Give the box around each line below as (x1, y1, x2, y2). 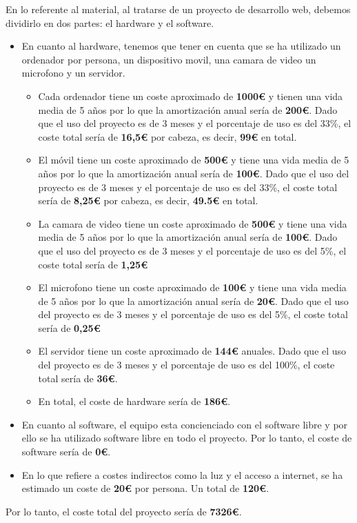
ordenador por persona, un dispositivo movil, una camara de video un (21, 52, 316, 66)
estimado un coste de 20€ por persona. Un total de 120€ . (21, 481, 269, 495)
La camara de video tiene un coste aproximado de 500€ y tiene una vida (38, 216, 347, 230)
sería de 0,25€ (38, 320, 101, 335)
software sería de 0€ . (21, 444, 111, 459)
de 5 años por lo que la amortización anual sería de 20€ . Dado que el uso (38, 293, 349, 308)
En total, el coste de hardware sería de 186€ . (38, 394, 231, 408)
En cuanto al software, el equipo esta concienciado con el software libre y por (21, 417, 348, 431)
